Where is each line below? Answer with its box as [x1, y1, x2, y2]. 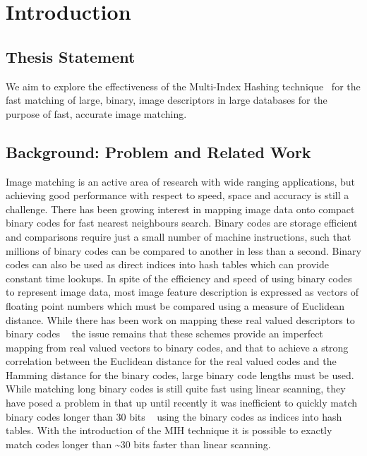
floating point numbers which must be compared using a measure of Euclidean [6, 298, 345, 313]
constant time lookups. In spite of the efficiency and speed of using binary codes [6, 270, 352, 285]
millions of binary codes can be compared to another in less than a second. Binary [6, 243, 361, 258]
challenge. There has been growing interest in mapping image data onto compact [6, 201, 355, 216]
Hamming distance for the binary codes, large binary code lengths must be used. [6, 367, 354, 382]
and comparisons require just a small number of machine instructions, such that [6, 229, 351, 244]
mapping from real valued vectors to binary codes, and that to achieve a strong [6, 340, 349, 354]
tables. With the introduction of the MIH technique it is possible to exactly [6, 423, 332, 438]
